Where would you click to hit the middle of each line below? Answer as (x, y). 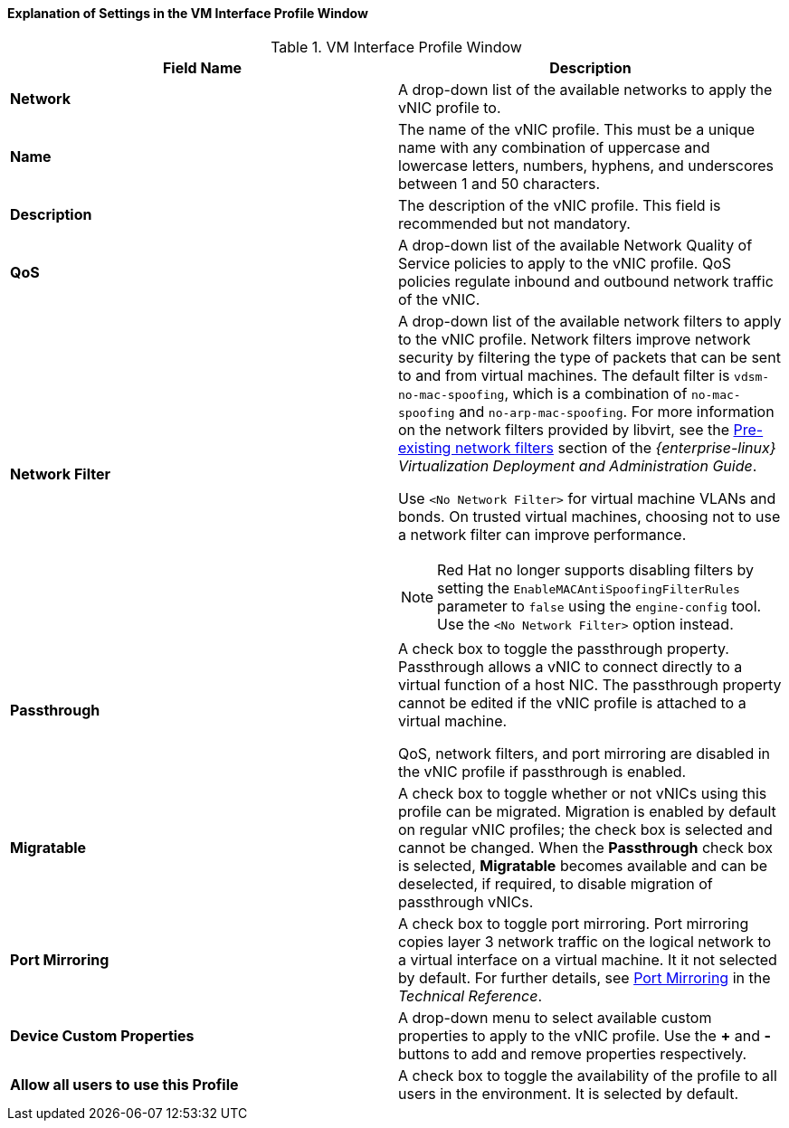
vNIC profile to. (450, 107)
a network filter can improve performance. (542, 534)
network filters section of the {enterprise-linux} (615, 447)
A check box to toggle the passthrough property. (564, 648)
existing (425, 447)
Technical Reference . (470, 995)
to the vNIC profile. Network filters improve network (575, 339)
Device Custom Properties (102, 1035)
